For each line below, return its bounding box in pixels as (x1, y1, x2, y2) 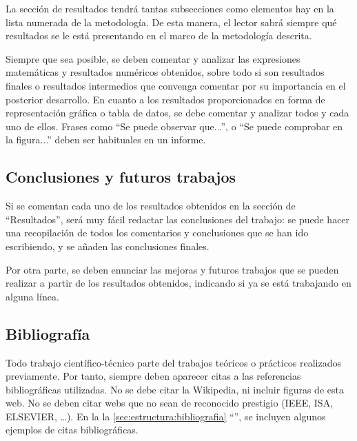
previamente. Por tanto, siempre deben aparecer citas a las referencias (6, 369, 301, 383)
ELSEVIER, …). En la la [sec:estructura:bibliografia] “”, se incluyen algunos (6, 409, 326, 423)
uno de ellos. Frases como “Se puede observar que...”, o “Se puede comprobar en (6, 119, 343, 133)
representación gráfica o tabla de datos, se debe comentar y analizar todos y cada (6, 105, 349, 120)
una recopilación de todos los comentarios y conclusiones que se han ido (6, 225, 309, 240)
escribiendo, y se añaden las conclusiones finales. (6, 238, 210, 253)
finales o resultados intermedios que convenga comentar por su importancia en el (6, 78, 346, 92)
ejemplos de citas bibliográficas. (6, 422, 139, 437)
